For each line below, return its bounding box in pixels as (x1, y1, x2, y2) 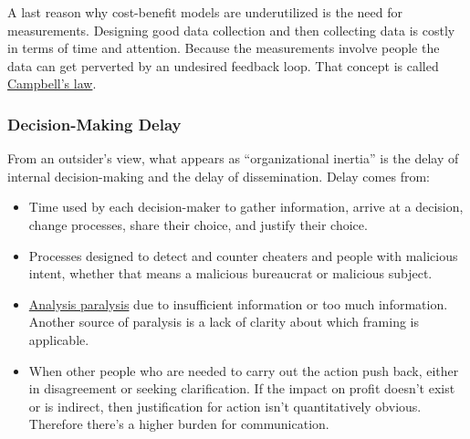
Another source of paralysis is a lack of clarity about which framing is (28, 312, 419, 331)
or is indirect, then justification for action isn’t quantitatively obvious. (28, 396, 422, 415)
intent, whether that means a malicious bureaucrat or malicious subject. (28, 264, 433, 283)
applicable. (28, 329, 89, 349)
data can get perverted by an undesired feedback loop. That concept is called (7, 56, 439, 75)
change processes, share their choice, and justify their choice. (28, 214, 368, 234)
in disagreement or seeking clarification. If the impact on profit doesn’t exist (28, 379, 455, 398)
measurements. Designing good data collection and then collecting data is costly (7, 20, 455, 39)
